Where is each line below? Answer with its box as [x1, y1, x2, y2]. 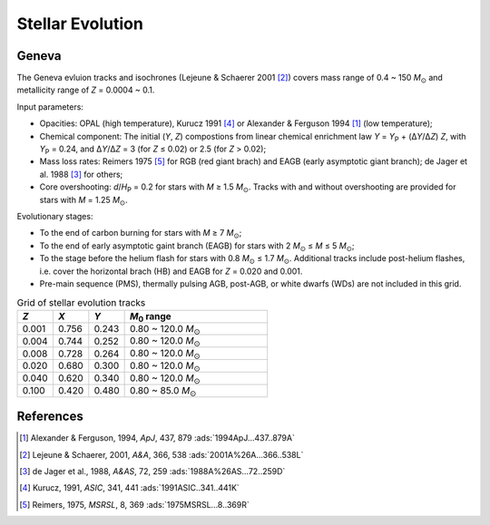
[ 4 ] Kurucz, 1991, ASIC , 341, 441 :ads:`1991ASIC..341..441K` [19, 482, 240, 493]
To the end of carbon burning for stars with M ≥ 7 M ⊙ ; [39, 228, 242, 240]
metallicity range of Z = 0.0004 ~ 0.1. [16, 84, 155, 95]
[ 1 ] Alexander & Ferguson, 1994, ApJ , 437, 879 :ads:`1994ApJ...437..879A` [19, 433, 295, 443]
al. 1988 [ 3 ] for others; [39, 169, 123, 180]
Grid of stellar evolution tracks [16, 296, 146, 308]
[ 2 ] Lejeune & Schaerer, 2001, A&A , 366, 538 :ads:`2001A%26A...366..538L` [19, 449, 304, 460]
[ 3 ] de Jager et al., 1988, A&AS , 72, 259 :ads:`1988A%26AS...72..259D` [19, 465, 286, 476]
